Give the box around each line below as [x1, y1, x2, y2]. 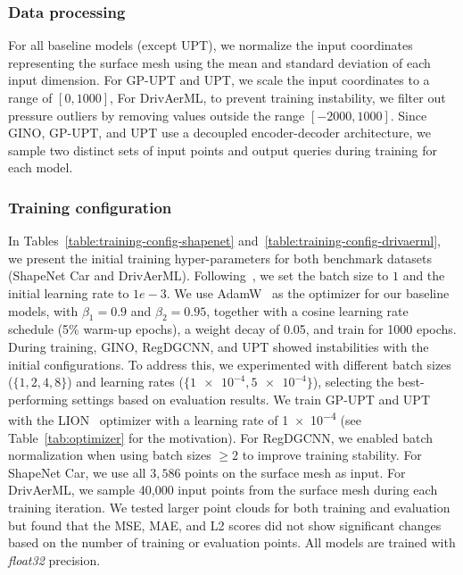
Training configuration [8, 196, 172, 218]
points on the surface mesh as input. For [185, 462, 406, 481]
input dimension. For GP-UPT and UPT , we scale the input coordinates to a [8, 71, 430, 89]
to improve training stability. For [242, 446, 422, 464]
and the [402, 266, 445, 285]
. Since [390, 105, 427, 124]
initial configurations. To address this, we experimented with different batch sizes [8, 354, 451, 373]
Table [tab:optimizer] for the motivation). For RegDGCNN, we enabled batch [8, 428, 434, 446]
